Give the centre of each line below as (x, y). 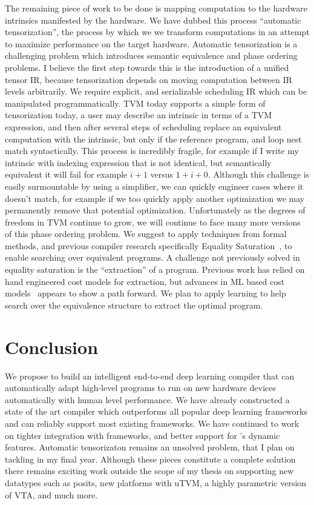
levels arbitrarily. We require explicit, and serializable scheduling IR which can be (156, 91)
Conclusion (52, 346)
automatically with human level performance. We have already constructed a (147, 399)
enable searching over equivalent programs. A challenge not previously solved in (152, 257)
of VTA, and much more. (51, 494)
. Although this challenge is (259, 174)
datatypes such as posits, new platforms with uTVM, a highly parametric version (156, 482)
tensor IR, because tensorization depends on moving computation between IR (149, 79)
